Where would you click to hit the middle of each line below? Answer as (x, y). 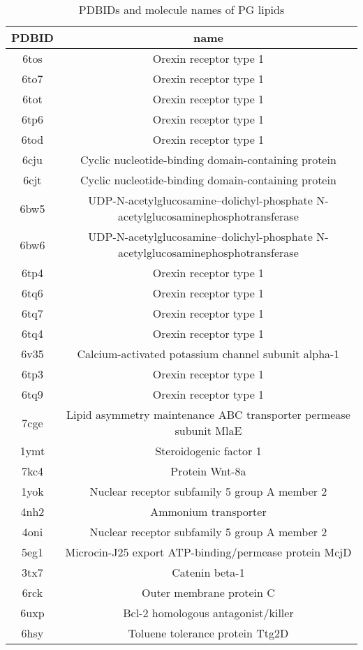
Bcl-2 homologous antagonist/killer (208, 613)
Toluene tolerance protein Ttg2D (208, 633)
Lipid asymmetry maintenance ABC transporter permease (208, 414)
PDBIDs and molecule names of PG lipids (181, 9)
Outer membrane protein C (208, 592)
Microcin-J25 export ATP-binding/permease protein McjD (208, 552)
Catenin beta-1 (208, 572)
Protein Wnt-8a (208, 471)
